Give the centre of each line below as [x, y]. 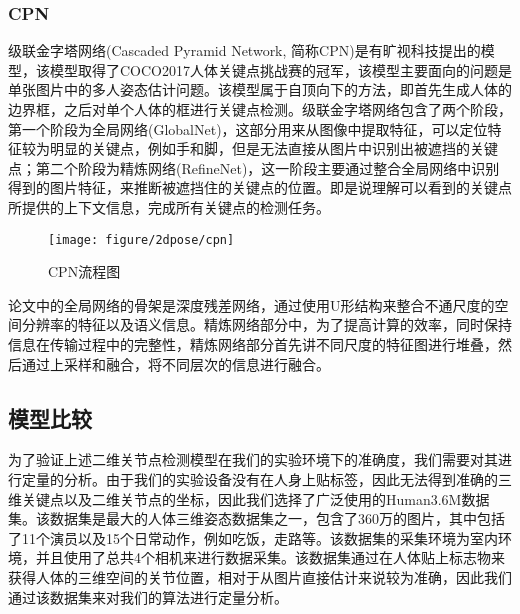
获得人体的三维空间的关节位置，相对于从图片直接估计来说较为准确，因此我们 [260, 576]
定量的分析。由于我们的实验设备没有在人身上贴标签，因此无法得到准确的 [259, 478]
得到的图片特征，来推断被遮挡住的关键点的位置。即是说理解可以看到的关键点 [260, 187]
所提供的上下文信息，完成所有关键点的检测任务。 [169, 206]
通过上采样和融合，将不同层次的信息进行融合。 [175, 363]
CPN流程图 [84, 271]
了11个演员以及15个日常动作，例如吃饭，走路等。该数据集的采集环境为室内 [253, 537]
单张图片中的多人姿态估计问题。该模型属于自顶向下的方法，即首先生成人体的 [260, 89]
